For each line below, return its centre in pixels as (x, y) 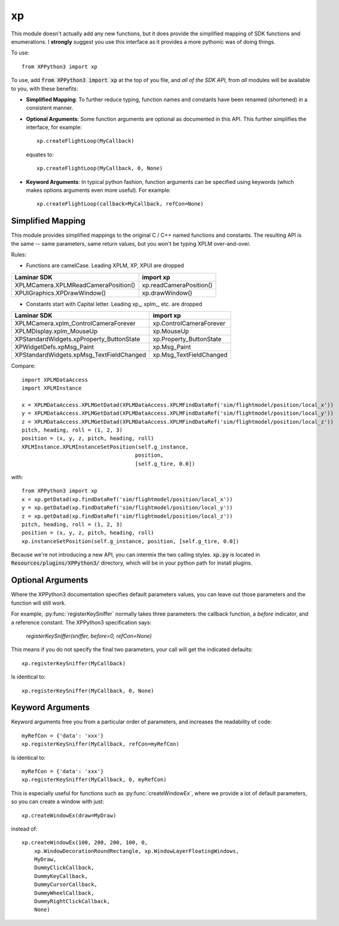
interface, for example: (54, 127)
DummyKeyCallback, (61, 876)
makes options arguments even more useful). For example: (98, 190)
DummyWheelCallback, (64, 893)
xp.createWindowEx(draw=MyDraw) (69, 815)
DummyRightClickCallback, (72, 901)
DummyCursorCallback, (66, 885)
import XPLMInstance (52, 388)
